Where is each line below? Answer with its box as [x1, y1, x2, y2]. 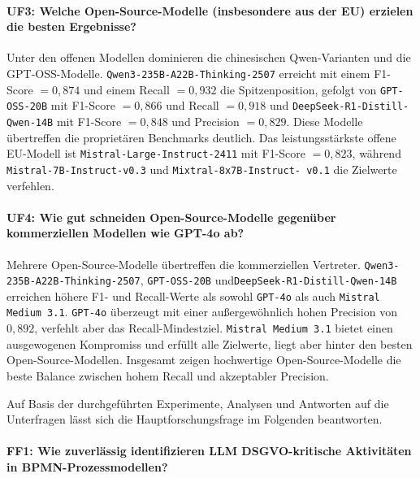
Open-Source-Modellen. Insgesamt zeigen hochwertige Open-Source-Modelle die [6, 351, 401, 368]
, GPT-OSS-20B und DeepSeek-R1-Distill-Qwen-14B [140, 272, 397, 289]
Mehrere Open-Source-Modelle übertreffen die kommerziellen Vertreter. [6, 255, 361, 272]
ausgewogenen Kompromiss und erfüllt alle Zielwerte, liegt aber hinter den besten [6, 335, 413, 352]
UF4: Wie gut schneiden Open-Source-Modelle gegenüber [6, 208, 336, 225]
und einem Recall [83, 80, 170, 98]
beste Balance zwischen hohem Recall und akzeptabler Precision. [6, 367, 329, 384]
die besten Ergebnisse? [6, 18, 136, 35]
